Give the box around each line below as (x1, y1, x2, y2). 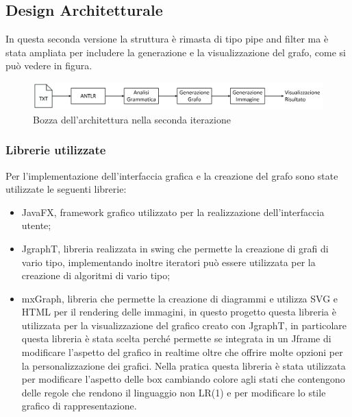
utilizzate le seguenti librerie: (5, 182, 127, 196)
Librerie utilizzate (5, 141, 106, 158)
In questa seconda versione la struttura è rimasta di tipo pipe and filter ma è (5, 32, 329, 46)
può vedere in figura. (5, 58, 92, 73)
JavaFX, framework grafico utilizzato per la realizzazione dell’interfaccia (21, 204, 325, 219)
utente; (21, 218, 51, 233)
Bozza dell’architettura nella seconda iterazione (33, 112, 231, 126)
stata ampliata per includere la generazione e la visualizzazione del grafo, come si (5, 45, 346, 59)
